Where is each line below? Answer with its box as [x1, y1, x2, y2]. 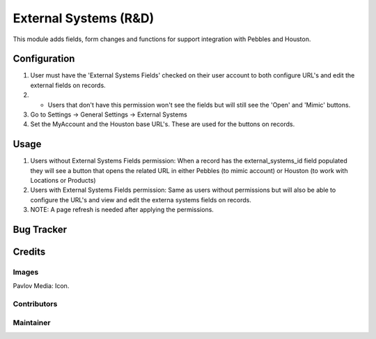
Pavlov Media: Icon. [13, 282, 70, 290]
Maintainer [13, 317, 51, 327]
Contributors [13, 299, 58, 309]
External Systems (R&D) [13, 10, 155, 26]
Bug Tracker [13, 224, 68, 236]
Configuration [13, 53, 75, 65]
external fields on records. [30, 81, 106, 89]
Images [13, 267, 39, 277]
